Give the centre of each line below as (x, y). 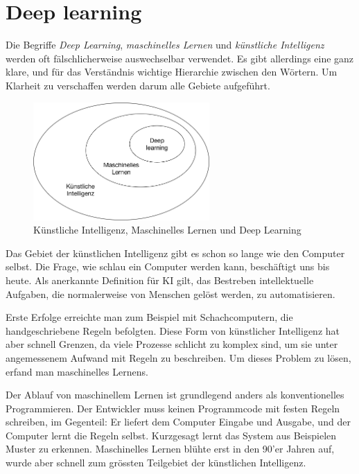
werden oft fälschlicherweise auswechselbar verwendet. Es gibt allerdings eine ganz (180, 58)
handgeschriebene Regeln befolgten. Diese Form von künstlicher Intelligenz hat (173, 330)
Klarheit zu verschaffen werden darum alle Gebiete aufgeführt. (138, 85)
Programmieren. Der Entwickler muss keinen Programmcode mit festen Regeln (173, 408)
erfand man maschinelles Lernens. (77, 371)
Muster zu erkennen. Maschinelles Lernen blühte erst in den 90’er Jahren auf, (170, 449)
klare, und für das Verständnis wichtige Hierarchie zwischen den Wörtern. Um (172, 72)
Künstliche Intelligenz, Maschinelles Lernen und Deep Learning (167, 230)
